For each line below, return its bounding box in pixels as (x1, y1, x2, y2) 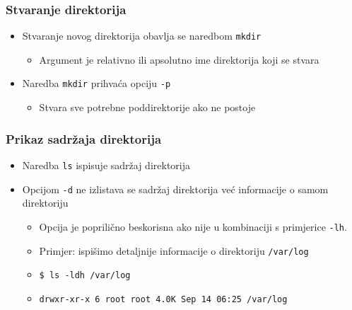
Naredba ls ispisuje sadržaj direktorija (22, 157, 190, 172)
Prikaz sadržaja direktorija (6, 130, 162, 147)
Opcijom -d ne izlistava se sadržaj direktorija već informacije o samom (22, 181, 329, 196)
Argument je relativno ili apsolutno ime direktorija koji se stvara (39, 52, 319, 67)
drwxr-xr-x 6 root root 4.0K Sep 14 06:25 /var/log (39, 294, 288, 304)
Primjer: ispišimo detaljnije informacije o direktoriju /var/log (39, 243, 309, 258)
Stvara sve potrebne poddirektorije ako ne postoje (39, 100, 256, 115)
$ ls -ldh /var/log (39, 270, 131, 281)
